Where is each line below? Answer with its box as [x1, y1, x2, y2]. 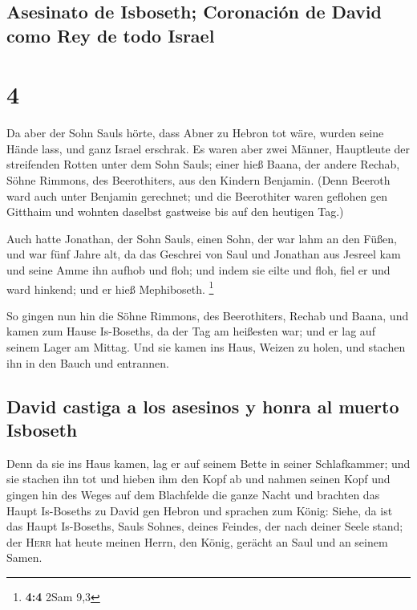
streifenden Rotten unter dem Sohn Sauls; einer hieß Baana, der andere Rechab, [6, 156, 400, 173]
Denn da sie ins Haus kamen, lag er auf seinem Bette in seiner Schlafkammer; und [6, 454, 411, 471]
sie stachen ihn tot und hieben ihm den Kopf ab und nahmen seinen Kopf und [6, 470, 391, 487]
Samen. [6, 549, 43, 566]
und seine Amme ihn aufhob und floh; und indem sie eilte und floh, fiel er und [6, 262, 391, 279]
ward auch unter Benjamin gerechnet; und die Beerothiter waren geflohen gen [6, 187, 388, 204]
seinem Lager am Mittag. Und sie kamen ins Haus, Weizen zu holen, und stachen [6, 339, 406, 356]
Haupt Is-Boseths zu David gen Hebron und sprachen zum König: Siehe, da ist [6, 502, 393, 518]
